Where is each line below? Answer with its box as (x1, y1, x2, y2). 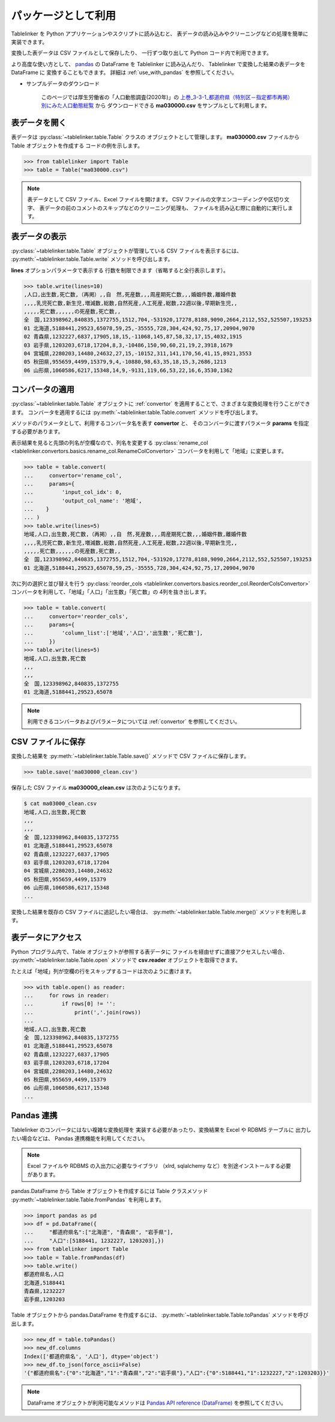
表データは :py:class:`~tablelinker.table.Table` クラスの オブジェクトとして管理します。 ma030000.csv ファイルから (11, 133, 300, 141)
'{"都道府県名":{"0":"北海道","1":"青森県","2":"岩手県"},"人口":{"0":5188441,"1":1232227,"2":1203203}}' (23, 1370, 330, 1376)
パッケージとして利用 (11, 9, 116, 22)
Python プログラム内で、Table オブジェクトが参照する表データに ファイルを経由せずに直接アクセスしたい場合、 (11, 948, 288, 955)
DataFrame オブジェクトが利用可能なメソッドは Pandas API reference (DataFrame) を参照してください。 (27, 1399, 286, 1406)
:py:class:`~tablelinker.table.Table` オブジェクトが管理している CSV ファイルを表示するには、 (11, 247, 243, 255)
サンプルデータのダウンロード (26, 80, 100, 87)
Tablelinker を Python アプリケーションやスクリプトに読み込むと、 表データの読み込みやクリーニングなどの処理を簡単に (11, 30, 309, 37)
